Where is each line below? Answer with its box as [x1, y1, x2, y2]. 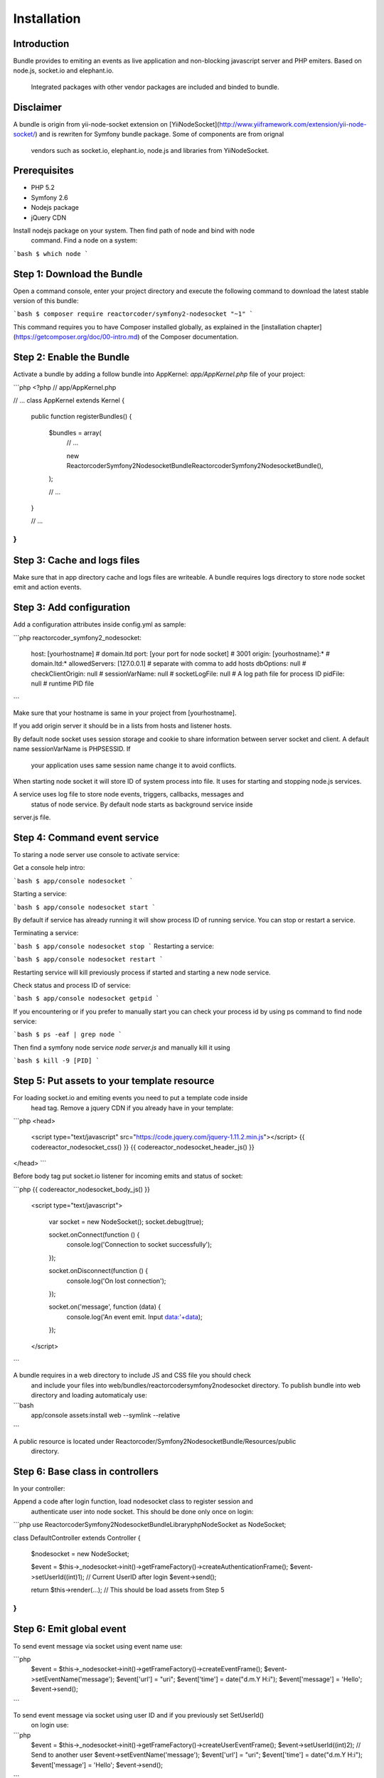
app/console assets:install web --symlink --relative [31, 1410, 181, 1419]
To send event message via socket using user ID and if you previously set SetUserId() [13, 1710, 265, 1719]
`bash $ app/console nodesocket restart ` [13, 955, 164, 964]
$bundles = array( [48, 428, 102, 437]
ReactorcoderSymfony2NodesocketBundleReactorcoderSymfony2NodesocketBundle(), [66, 461, 324, 469]
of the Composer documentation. [141, 333, 239, 341]
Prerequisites [13, 164, 74, 177]
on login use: [31, 1721, 69, 1730]
